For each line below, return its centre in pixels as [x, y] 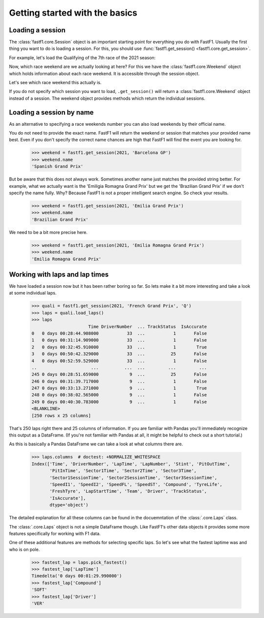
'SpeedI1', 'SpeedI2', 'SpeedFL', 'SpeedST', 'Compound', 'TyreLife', [136, 484]
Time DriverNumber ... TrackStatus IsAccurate [148, 326]
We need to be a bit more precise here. [48, 232]
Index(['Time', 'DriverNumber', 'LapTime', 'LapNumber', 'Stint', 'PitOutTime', [131, 464]
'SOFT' [39, 590]
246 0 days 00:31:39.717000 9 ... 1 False [119, 381]
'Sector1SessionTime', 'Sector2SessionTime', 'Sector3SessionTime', [133, 478]
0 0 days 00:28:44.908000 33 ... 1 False [119, 333]
